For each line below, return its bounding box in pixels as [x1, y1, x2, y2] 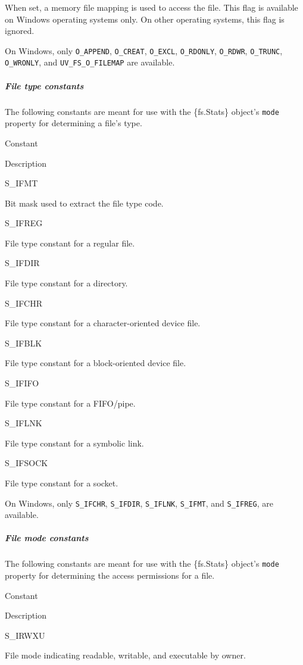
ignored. [5, 24, 35, 37]
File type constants [5, 79, 84, 92]
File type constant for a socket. [5, 477, 118, 489]
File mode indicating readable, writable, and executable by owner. [5, 649, 246, 661]
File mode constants [5, 532, 89, 544]
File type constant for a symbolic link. [5, 436, 144, 449]
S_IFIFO [5, 377, 39, 389]
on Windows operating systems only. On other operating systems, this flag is [5, 13, 285, 25]
